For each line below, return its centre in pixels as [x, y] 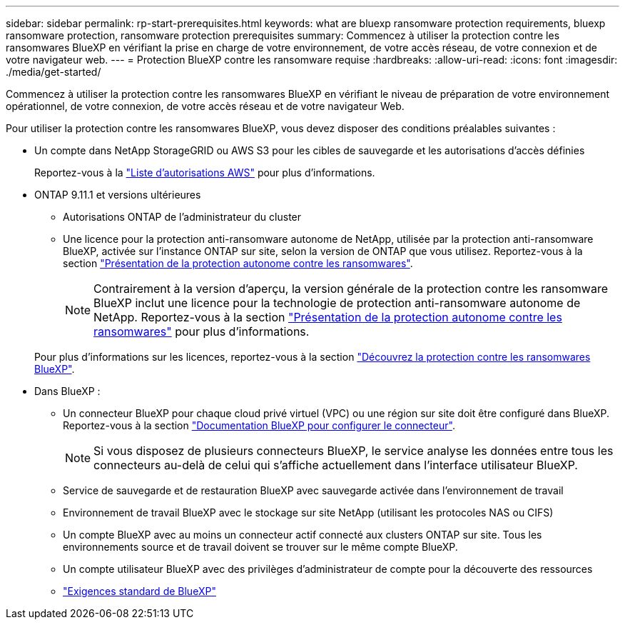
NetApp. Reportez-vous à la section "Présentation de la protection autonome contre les [328, 317]
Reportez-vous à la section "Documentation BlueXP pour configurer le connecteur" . [259, 425]
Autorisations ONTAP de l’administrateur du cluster [182, 217]
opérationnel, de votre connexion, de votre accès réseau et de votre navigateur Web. [205, 106]
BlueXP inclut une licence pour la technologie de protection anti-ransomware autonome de [337, 303]
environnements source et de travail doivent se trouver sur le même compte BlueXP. [260, 547]
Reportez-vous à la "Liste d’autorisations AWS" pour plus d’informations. [205, 172]
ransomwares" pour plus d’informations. [202, 331]
